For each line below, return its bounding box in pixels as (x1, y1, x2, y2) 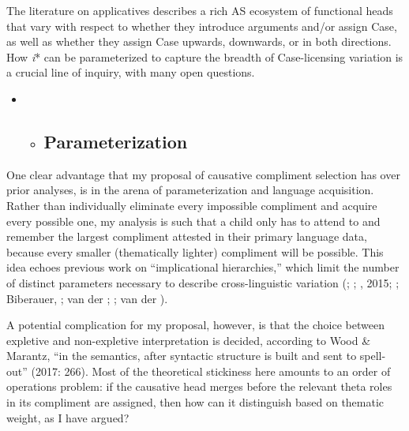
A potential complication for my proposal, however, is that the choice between (6, 317, 385, 333)
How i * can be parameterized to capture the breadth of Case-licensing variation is (6, 48, 403, 65)
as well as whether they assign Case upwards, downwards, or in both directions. (6, 33, 392, 50)
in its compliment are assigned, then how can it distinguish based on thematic (6, 394, 385, 410)
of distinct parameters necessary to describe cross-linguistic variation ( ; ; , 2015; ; (6, 274, 400, 290)
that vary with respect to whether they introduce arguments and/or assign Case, (6, 17, 397, 34)
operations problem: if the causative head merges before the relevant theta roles (6, 378, 392, 395)
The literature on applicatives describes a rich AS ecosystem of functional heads (6, 2, 393, 18)
